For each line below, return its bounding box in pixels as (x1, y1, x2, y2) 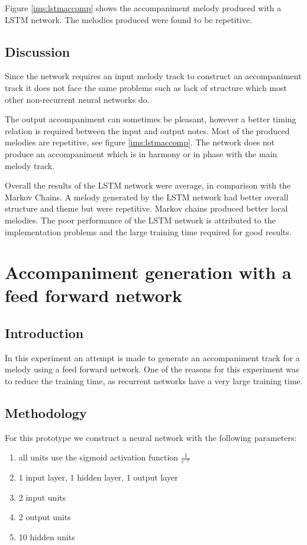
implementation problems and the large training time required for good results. (5, 225, 292, 238)
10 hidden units (18, 531, 75, 543)
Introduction (5, 324, 84, 342)
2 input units (18, 491, 66, 503)
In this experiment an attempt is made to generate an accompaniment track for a (5, 351, 300, 364)
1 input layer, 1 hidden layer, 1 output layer (18, 471, 178, 484)
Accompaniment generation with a (5, 260, 292, 284)
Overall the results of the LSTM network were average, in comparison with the (5, 179, 291, 192)
